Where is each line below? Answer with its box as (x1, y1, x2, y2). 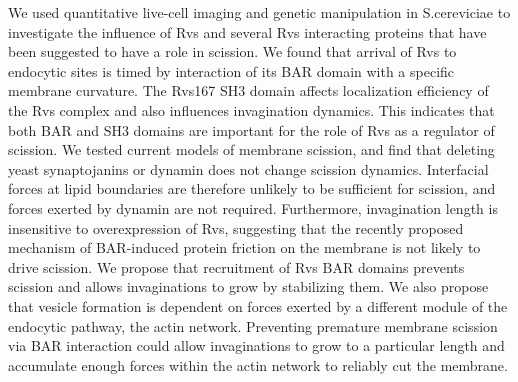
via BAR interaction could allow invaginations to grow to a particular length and (8, 335, 505, 356)
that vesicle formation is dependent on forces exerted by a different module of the (8, 295, 508, 316)
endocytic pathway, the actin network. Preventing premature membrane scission (8, 315, 498, 336)
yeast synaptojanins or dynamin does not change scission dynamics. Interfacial (8, 158, 489, 179)
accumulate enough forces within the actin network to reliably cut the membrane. (8, 354, 508, 375)
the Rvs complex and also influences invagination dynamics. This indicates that (8, 99, 495, 120)
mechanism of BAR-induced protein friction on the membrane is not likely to (8, 237, 481, 258)
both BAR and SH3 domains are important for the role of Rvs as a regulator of (8, 119, 495, 140)
